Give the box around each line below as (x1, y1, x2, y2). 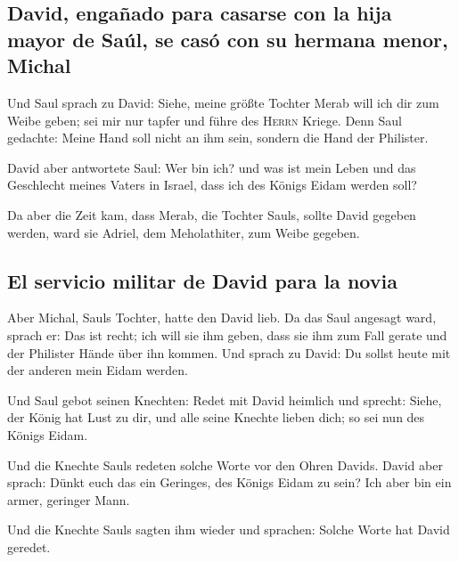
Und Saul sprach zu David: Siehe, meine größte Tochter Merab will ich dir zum (7, 93, 439, 111)
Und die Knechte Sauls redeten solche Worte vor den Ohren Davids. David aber (7, 455, 443, 474)
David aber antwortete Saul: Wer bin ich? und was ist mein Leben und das (7, 158, 416, 176)
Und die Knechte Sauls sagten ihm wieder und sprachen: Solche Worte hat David (7, 520, 450, 539)
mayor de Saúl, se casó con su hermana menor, (7, 25, 448, 53)
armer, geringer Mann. (7, 490, 130, 509)
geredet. (7, 537, 51, 556)
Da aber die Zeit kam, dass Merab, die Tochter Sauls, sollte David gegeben (7, 205, 416, 224)
